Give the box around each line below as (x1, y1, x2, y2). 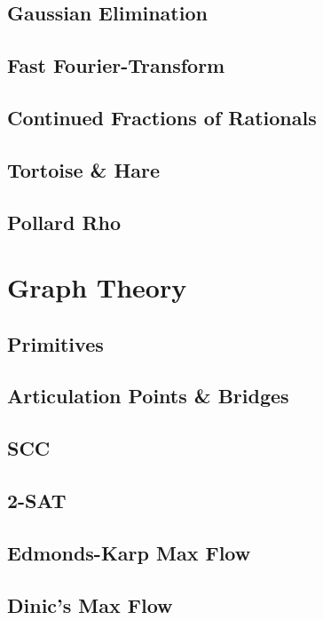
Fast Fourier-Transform (7, 52, 225, 79)
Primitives (7, 330, 104, 357)
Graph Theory (7, 269, 187, 306)
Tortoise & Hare (7, 155, 161, 183)
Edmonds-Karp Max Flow (7, 538, 251, 566)
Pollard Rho (7, 208, 122, 235)
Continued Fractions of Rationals (7, 103, 317, 131)
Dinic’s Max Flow (7, 591, 173, 618)
